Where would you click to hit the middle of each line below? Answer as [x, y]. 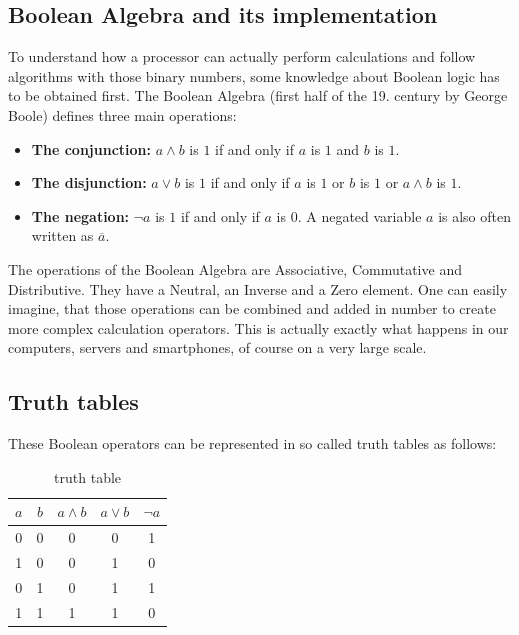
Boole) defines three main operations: [122, 114]
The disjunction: [89, 182]
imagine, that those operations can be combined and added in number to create [252, 308]
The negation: [80, 215]
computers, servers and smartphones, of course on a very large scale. [217, 347]
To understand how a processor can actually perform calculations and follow [242, 56]
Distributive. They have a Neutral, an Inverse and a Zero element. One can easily [258, 288]
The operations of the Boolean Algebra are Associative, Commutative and [235, 268]
